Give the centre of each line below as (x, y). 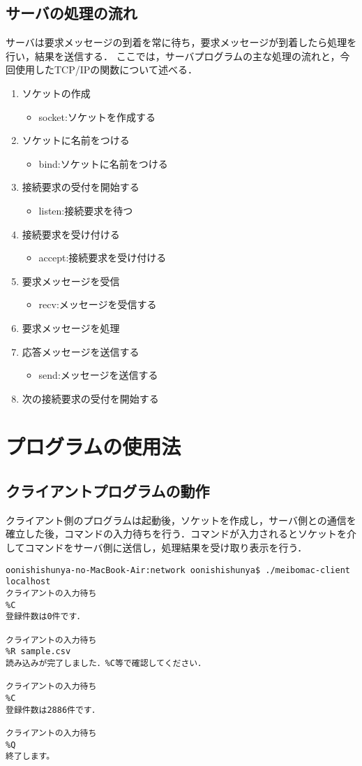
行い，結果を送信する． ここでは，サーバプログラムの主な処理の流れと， (173, 56)
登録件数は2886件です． (53, 710)
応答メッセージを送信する (81, 351)
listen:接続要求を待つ (86, 210)
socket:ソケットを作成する (97, 116)
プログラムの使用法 (93, 446)
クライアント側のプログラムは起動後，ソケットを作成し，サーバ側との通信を (181, 520)
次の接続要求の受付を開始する (90, 398)
